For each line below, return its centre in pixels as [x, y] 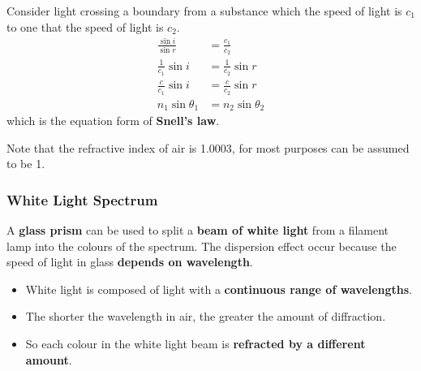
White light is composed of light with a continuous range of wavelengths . [219, 289]
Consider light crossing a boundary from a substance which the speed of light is [204, 11]
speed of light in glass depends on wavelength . [130, 262]
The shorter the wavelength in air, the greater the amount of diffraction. [206, 316]
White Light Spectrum [82, 199]
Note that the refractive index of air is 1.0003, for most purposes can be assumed [208, 147]
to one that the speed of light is [85, 26]
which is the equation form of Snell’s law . [113, 121]
